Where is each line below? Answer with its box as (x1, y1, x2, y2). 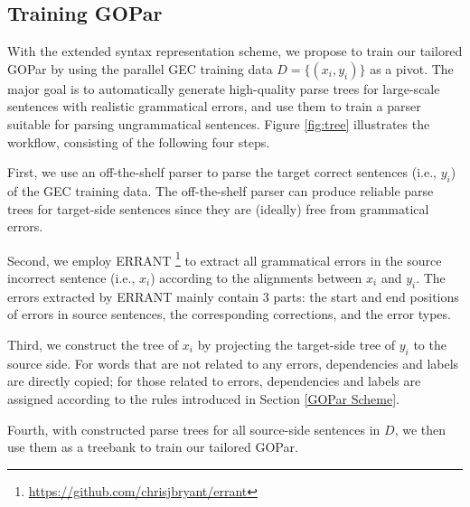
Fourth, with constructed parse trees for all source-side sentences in (7, 419, 381, 438)
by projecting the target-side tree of (197, 334, 396, 353)
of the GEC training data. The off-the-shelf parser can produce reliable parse (7, 181, 434, 200)
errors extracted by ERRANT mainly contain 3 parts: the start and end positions (7, 286, 459, 305)
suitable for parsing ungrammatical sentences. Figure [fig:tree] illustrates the (7, 114, 430, 133)
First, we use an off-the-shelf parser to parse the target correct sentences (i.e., (7, 163, 437, 182)
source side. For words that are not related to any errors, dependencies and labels (7, 353, 459, 372)
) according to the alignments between (150, 268, 362, 286)
